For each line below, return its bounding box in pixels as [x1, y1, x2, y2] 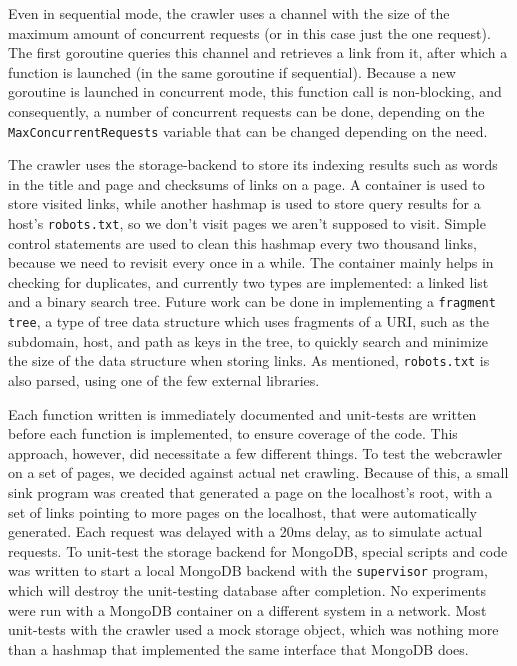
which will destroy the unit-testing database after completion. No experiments [8, 580, 486, 600]
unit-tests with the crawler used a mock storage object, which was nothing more [8, 619, 499, 640]
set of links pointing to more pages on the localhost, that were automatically [8, 501, 477, 522]
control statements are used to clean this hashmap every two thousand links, [8, 232, 477, 253]
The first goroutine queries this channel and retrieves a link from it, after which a [8, 42, 508, 63]
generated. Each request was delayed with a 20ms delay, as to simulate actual [8, 521, 483, 542]
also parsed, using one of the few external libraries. [8, 370, 320, 390]
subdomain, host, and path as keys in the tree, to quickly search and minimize [8, 330, 488, 351]
